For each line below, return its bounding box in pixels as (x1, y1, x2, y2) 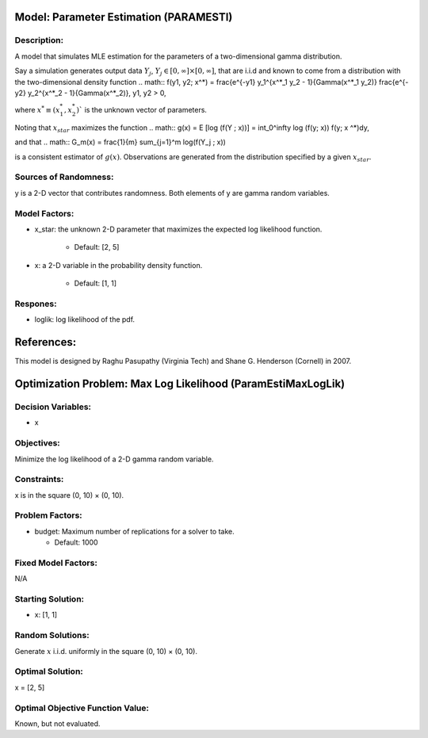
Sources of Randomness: (14, 171, 114, 182)
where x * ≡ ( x (14, 104, 60, 115)
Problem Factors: (14, 510, 82, 521)
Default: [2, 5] (74, 243, 120, 252)
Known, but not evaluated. (14, 718, 101, 728)
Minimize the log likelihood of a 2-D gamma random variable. (14, 454, 214, 464)
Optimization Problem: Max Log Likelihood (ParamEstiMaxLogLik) (14, 377, 346, 391)
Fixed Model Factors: (14, 557, 98, 568)
